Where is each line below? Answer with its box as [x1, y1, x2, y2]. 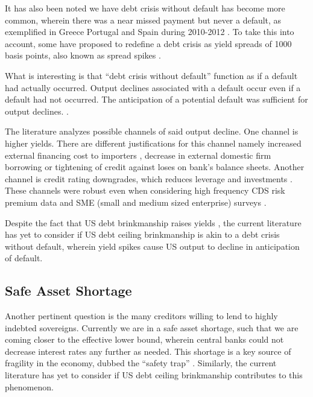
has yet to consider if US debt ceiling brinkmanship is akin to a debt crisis [5, 228, 280, 241]
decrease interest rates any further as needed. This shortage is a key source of [5, 345, 291, 357]
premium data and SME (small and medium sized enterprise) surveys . [5, 195, 267, 208]
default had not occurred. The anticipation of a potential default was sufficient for [5, 93, 308, 106]
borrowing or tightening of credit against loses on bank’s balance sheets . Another [5, 160, 305, 173]
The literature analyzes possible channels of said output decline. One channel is [5, 125, 299, 138]
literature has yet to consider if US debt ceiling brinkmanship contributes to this [5, 369, 303, 381]
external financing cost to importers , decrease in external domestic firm [5, 148, 271, 161]
